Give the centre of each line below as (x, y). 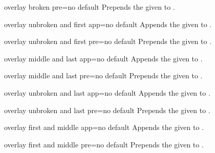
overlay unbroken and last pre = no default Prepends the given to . (107, 110)
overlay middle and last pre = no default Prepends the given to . (103, 75)
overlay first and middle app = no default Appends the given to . (104, 127)
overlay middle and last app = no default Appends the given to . (103, 58)
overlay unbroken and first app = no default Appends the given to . (108, 24)
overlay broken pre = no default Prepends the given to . (90, 7)
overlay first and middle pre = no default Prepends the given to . (104, 144)
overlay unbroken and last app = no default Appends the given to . (107, 92)
